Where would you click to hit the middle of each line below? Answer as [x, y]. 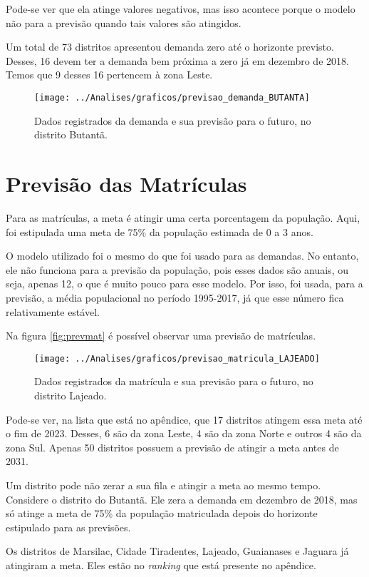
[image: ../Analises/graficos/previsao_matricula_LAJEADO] [177, 358]
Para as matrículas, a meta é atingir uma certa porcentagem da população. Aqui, [183, 217]
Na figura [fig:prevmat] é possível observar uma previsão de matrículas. [161, 336]
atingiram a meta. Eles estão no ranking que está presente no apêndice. [161, 565]
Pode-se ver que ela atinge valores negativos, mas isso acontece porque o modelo [181, 9]
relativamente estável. [53, 311]
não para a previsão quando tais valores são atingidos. [124, 22]
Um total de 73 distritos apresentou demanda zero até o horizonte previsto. [170, 47]
